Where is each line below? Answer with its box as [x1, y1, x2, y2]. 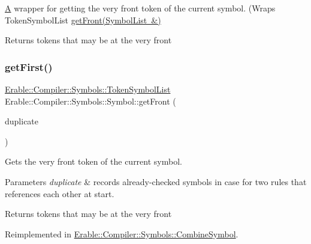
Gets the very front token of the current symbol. [5, 155, 182, 168]
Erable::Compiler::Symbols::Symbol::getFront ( [5, 94, 176, 107]
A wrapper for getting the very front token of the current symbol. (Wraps [5, 2, 276, 14]
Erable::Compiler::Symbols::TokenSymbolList [5, 83, 171, 95]
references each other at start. [5, 187, 114, 200]
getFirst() [5, 59, 53, 74]
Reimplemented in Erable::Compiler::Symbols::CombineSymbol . [5, 227, 238, 240]
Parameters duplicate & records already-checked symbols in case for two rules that [5, 175, 307, 188]
